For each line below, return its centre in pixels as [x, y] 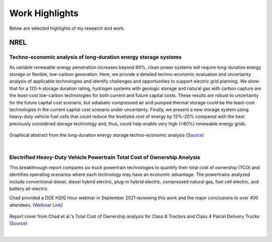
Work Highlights [44, 13]
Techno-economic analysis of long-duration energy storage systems [95, 57]
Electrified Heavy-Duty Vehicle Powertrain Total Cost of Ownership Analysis [105, 157]
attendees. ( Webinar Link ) [36, 205]
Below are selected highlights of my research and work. [67, 28]
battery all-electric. [29, 189]
